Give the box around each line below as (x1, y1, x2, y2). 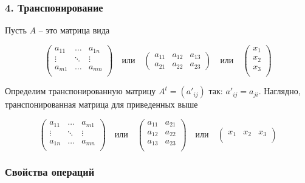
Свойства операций (5, 164, 95, 179)
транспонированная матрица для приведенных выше (5, 98, 198, 111)
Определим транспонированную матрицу (5, 85, 156, 97)
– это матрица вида (38, 24, 110, 36)
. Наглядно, (258, 85, 301, 97)
